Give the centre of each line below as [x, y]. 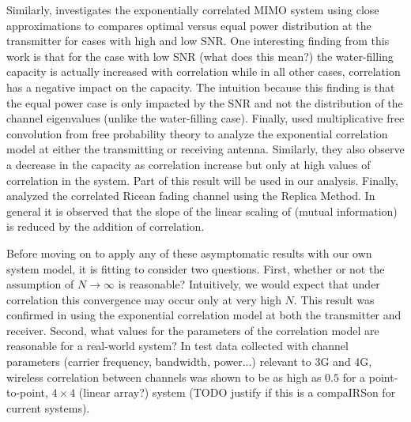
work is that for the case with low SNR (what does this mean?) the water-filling [200, 56]
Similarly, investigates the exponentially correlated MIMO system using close [193, 9]
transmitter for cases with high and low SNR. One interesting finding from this [198, 41]
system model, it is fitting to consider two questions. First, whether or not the [196, 268]
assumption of [40, 284]
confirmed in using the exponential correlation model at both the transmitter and [204, 315]
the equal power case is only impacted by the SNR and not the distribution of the [205, 102]
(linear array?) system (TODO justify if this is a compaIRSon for [237, 392]
